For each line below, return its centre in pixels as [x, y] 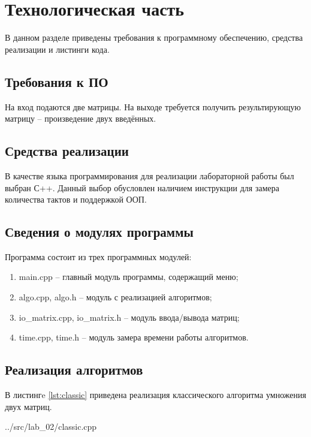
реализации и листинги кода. [57, 49]
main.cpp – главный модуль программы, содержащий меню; [129, 277]
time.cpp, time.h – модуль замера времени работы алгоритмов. [134, 337]
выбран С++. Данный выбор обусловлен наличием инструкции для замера [142, 187]
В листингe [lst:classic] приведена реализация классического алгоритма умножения [155, 395]
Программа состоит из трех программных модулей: [98, 256]
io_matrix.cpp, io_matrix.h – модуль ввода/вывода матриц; [129, 317]
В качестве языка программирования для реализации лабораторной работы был [150, 175]
